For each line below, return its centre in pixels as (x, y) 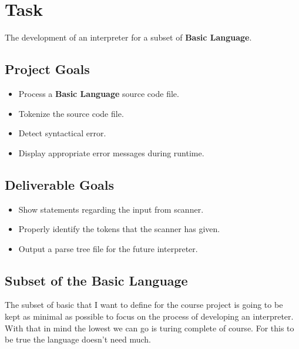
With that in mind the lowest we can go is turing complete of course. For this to (149, 328)
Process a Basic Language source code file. (99, 93)
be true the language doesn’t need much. (78, 339)
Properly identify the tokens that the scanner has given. (119, 229)
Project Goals (47, 69)
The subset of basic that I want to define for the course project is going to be (144, 305)
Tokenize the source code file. (71, 113)
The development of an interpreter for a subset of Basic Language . (128, 37)
